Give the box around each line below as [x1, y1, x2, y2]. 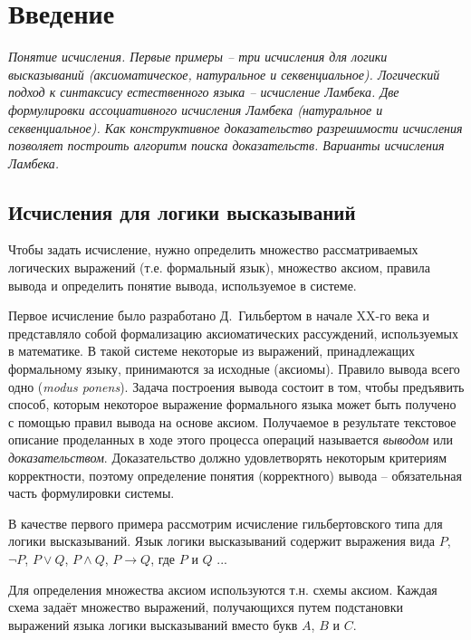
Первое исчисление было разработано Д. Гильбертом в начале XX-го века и [8, 306, 429, 325]
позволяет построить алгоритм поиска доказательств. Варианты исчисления [8, 136, 445, 155]
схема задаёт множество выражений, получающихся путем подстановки [8, 597, 403, 616]
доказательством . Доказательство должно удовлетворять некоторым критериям [8, 448, 447, 467]
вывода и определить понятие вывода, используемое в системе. [8, 275, 357, 294]
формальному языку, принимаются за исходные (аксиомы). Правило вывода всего [8, 359, 460, 378]
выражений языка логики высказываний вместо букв [8, 615, 298, 634]
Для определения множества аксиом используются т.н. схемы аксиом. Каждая [8, 579, 437, 598]
